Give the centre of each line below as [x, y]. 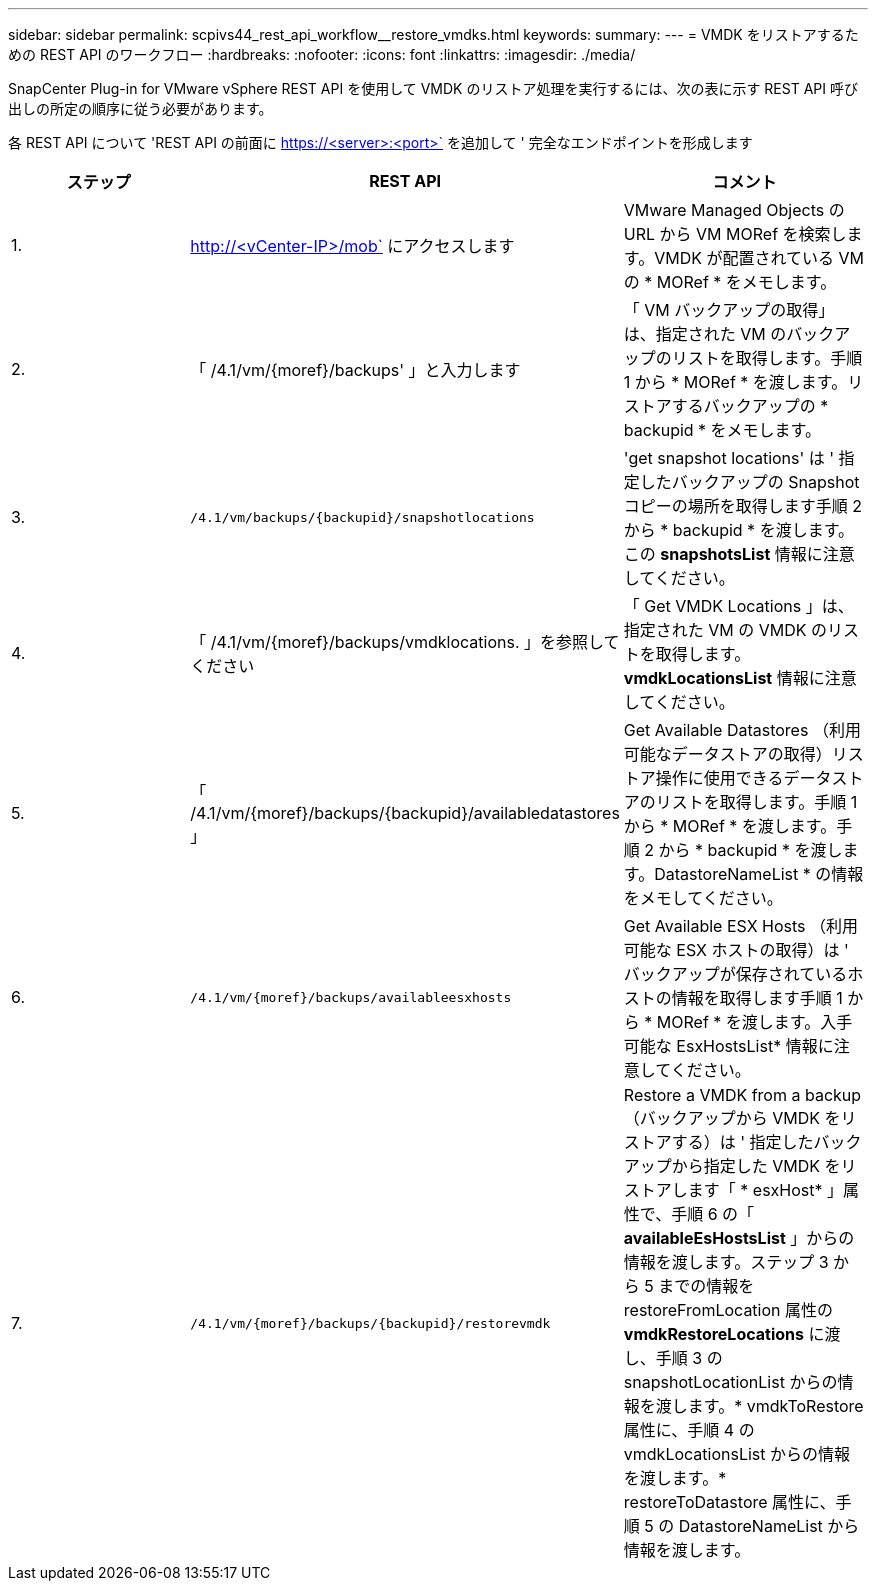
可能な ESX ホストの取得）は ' [736, 950]
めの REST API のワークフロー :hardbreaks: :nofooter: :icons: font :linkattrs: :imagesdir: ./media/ [322, 54]
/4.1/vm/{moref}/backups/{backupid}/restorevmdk [370, 1323]
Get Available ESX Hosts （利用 [740, 926]
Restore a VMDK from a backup [742, 1095]
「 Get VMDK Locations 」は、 [738, 606]
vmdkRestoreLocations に [724, 1334]
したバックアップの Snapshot [749, 482]
